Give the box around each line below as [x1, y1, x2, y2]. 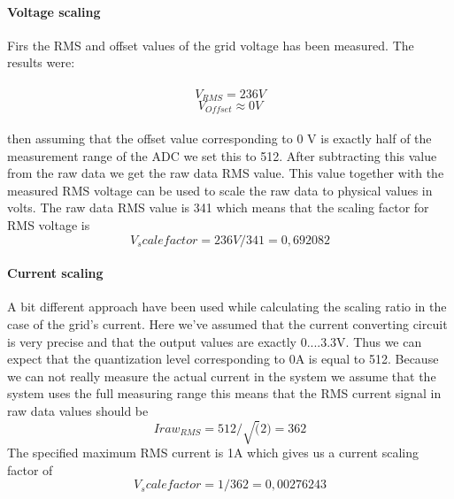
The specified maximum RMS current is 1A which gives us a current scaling [7, 443, 419, 462]
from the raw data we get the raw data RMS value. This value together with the [7, 164, 444, 182]
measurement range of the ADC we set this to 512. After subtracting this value [7, 146, 437, 165]
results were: [7, 53, 75, 72]
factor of [7, 460, 53, 479]
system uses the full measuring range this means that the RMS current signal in [7, 384, 442, 403]
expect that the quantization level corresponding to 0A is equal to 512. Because [7, 349, 439, 368]
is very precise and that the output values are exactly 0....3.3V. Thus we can [7, 332, 422, 350]
